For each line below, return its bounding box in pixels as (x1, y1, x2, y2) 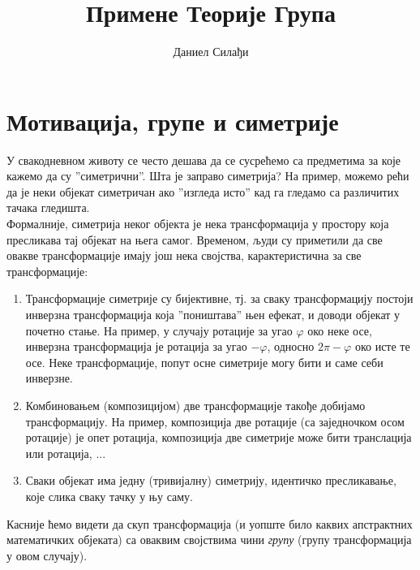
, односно (267, 338, 315, 355)
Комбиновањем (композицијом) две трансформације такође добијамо (25, 396, 366, 413)
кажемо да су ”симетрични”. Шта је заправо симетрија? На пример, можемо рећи (6, 167, 409, 184)
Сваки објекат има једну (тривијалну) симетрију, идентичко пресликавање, (25, 472, 396, 489)
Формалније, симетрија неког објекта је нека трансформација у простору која (6, 215, 389, 232)
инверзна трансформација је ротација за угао (25, 338, 247, 355)
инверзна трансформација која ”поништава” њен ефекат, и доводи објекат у (25, 306, 401, 322)
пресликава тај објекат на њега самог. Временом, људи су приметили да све (6, 231, 383, 248)
